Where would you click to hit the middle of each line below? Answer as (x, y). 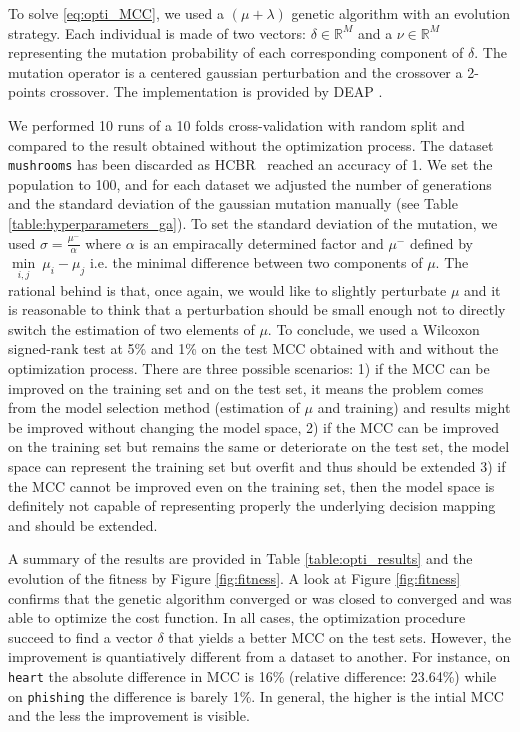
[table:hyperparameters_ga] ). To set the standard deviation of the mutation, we (253, 223)
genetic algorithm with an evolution (401, 13)
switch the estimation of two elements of (131, 328)
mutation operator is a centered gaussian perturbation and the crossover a (235, 71)
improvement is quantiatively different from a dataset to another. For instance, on (259, 656)
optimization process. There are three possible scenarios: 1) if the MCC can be (249, 368)
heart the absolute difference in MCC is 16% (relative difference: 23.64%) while (252, 675)
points (27, 91)
